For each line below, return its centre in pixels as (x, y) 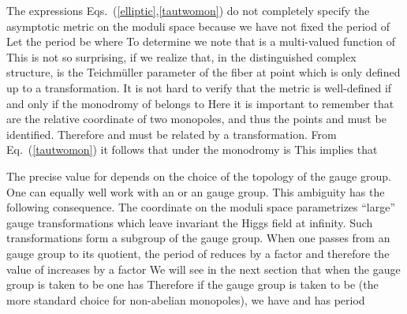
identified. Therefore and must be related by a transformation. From (172, 134)
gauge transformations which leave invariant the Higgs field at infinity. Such (190, 222)
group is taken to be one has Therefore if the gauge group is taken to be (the (192, 284)
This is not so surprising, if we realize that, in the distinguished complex (181, 56)
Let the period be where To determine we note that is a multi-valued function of (201, 41)
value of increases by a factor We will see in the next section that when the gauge (203, 269)
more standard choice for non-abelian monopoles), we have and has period (186, 299)
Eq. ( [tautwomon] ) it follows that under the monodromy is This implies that (192, 150)
